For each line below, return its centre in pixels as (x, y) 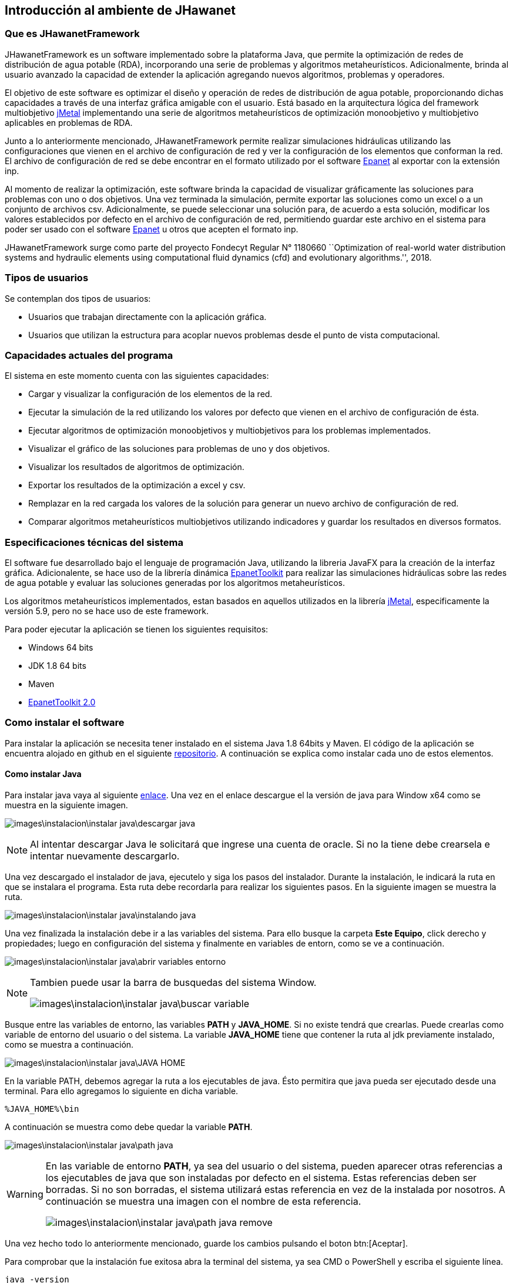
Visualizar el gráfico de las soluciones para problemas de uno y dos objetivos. (179, 449)
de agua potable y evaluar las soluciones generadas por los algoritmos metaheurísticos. (175, 583)
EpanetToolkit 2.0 (62, 702)
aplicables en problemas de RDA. (69, 122)
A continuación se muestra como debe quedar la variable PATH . (129, 1127)
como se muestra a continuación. (69, 1045)
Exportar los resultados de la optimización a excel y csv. (137, 485)
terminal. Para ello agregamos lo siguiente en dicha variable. (122, 1091)
